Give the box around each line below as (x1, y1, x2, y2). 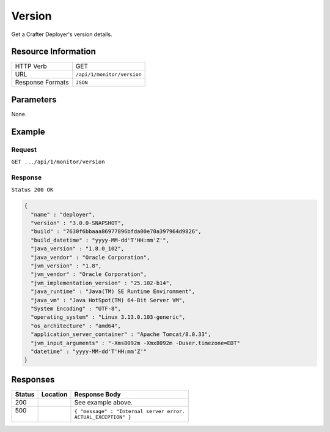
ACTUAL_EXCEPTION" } (74, 414, 131, 420)
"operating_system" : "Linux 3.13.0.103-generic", (31, 314, 186, 321)
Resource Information (11, 47, 96, 57)
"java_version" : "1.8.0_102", (31, 245, 125, 252)
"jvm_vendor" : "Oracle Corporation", (31, 271, 147, 278)
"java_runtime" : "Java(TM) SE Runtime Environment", (31, 288, 196, 295)
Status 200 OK (11, 187, 54, 193)
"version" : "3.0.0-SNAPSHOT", (31, 220, 125, 226)
